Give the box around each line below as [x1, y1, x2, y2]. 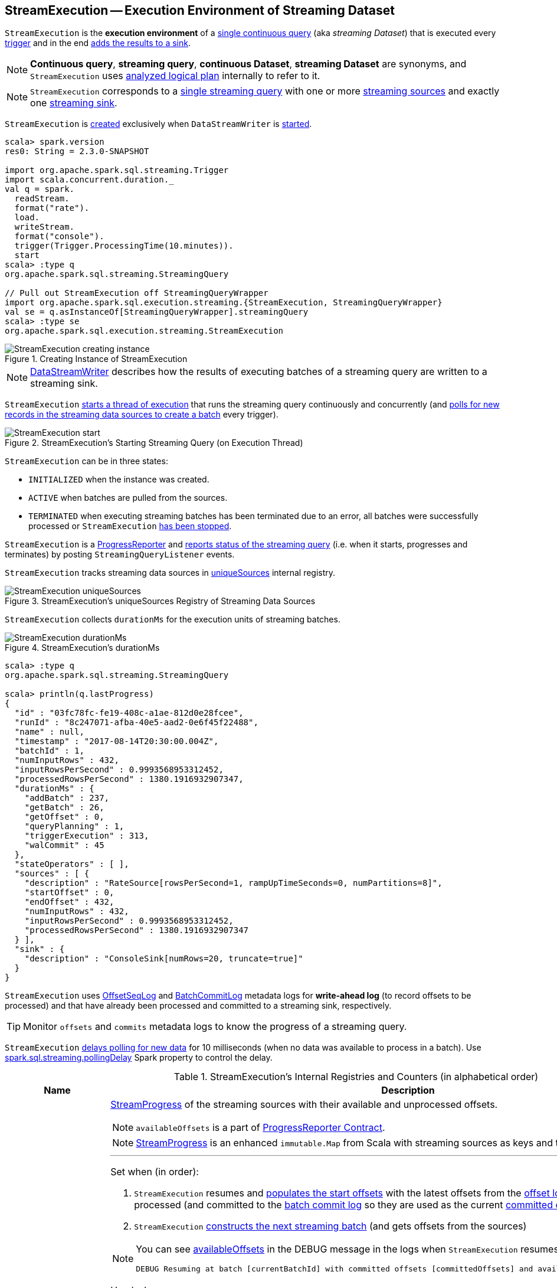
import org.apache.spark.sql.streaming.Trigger [5, 165, 229, 175]
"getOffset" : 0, [24, 812, 104, 822]
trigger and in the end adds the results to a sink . [5, 38, 191, 48]
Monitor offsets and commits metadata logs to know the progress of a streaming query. [23, 1020, 407, 1033]
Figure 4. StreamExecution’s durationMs [5, 643, 160, 653]
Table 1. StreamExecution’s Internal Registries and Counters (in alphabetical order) [173, 1071, 539, 1083]
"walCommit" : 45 [24, 840, 104, 850]
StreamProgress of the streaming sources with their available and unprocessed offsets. [110, 1098, 498, 1111]
